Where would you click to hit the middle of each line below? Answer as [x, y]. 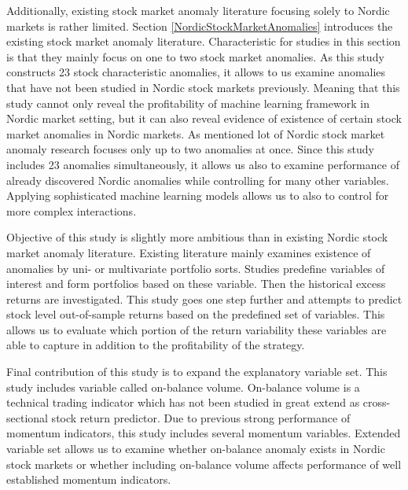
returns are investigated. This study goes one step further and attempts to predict [204, 298]
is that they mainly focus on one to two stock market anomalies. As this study [195, 56]
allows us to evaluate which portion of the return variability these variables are [197, 329]
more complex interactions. [72, 210]
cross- [377, 402]
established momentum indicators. [89, 479]
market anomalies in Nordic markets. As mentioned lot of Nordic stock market [196, 133]
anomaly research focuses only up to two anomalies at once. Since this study [190, 149]
